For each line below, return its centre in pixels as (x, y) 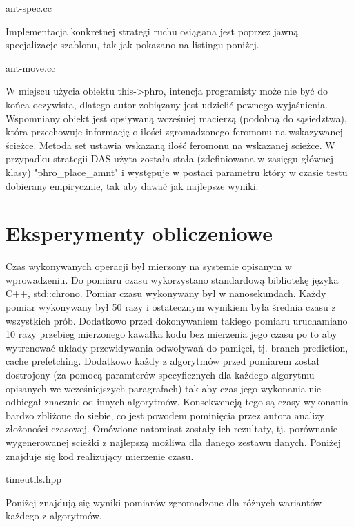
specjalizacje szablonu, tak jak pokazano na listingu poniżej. (132, 45)
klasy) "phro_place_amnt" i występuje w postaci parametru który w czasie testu (177, 172)
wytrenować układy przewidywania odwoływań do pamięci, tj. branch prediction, (177, 347)
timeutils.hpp (33, 479)
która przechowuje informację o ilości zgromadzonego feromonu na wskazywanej (174, 132)
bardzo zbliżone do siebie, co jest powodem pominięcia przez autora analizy (165, 415)
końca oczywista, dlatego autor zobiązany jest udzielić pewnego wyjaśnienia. (167, 104)
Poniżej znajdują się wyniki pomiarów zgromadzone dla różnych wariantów (164, 502)
